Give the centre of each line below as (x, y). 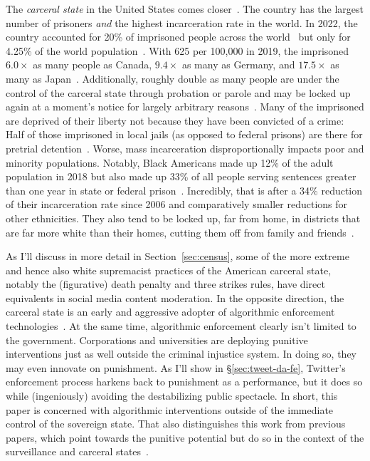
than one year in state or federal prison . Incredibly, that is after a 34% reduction (184, 190)
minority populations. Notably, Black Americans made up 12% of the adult (170, 162)
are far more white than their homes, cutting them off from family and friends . (180, 232)
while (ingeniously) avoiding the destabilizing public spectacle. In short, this (172, 396)
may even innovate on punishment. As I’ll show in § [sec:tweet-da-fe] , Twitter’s (176, 367)
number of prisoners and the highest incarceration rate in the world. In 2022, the (182, 22)
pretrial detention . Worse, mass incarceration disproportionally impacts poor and (185, 148)
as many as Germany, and (238, 64)
